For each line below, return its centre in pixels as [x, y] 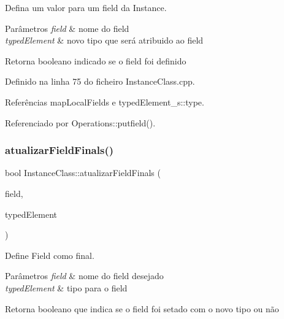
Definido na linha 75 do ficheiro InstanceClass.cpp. [100, 81]
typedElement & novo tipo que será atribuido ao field [104, 40]
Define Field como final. [50, 255]
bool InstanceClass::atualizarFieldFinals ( [83, 173]
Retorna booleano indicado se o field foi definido [96, 60]
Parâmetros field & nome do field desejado [84, 276]
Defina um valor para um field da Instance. [86, 7]
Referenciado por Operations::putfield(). [80, 122]
